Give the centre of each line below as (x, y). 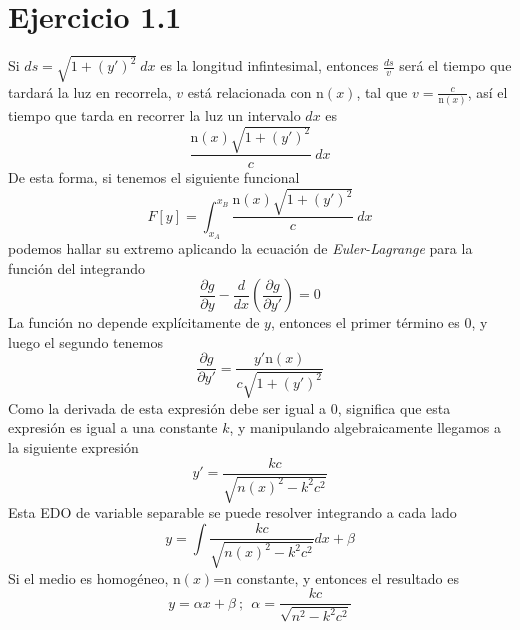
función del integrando (76, 267)
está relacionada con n (255, 91)
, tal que (382, 91)
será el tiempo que (455, 65)
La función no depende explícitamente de (134, 322)
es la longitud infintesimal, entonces (269, 65)
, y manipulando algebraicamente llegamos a (365, 427)
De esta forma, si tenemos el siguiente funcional (154, 177)
